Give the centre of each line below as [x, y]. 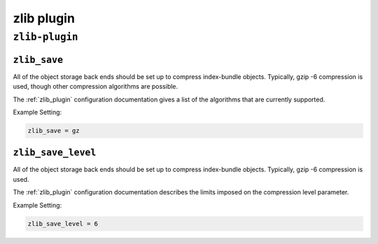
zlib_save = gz [54, 130]
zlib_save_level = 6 [63, 223]
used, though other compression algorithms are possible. [96, 87]
